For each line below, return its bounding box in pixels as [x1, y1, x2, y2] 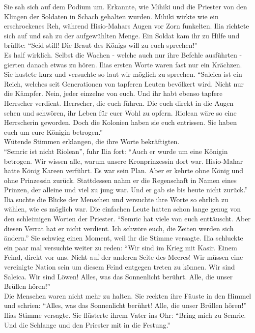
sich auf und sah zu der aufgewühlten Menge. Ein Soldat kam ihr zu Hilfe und [4, 30, 240, 40]
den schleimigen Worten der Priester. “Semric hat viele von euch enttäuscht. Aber [4, 213, 251, 224]
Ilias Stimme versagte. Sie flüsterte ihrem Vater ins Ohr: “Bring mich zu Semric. [4, 310, 246, 320]
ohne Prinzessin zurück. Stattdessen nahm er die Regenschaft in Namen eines [4, 175, 237, 185]
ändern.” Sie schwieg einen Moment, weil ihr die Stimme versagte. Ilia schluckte [4, 233, 243, 243]
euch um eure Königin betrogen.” [4, 126, 103, 137]
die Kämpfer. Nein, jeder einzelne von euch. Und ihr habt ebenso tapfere [4, 88, 223, 98]
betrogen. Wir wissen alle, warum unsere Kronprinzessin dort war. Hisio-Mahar [4, 155, 243, 166]
